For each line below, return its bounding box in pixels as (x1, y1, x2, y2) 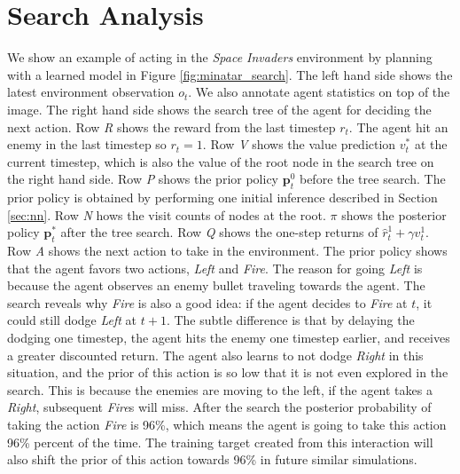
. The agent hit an (348, 117, 448, 136)
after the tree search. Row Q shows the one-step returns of (60, 223, 378, 241)
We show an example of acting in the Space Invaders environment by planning (7, 48, 433, 67)
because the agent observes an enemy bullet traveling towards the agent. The (7, 276, 425, 295)
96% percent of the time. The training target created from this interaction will (7, 432, 433, 451)
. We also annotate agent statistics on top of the (188, 83, 450, 101)
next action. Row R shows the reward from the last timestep (7, 117, 336, 136)
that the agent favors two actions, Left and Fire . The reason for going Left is (7, 258, 423, 277)
